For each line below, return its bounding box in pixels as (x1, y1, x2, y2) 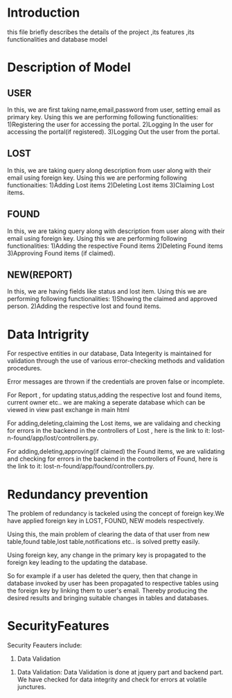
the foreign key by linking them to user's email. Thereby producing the (7, 586, 208, 595)
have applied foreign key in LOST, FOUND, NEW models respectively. (7, 517, 204, 525)
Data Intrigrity (7, 326, 89, 342)
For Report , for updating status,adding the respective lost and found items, (7, 391, 222, 400)
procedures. (7, 364, 42, 373)
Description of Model (7, 60, 132, 76)
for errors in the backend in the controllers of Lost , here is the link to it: (7, 427, 211, 435)
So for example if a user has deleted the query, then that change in (7, 572, 198, 580)
